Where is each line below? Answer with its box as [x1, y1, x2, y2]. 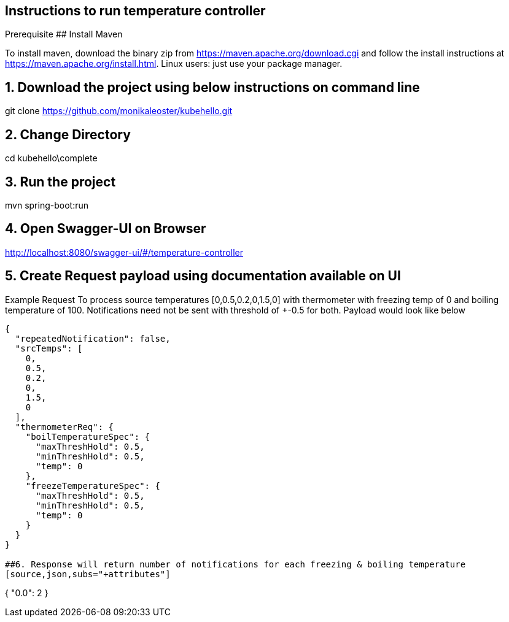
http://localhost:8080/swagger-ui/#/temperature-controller [5, 247, 243, 258]
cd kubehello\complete [5, 153, 98, 164]
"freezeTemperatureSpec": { [25, 480, 160, 491]
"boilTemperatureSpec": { [25, 431, 150, 442]
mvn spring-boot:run [5, 199, 88, 210]
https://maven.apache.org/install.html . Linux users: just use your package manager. [5, 58, 343, 69]
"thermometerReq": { [15, 421, 114, 432]
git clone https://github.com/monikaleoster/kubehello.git [5, 106, 233, 117]
